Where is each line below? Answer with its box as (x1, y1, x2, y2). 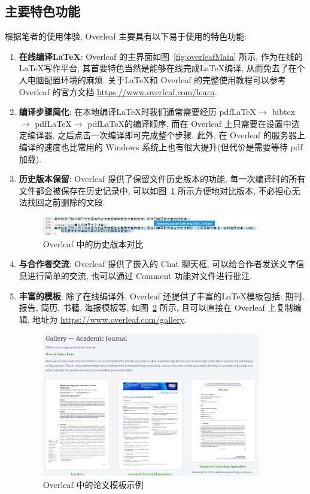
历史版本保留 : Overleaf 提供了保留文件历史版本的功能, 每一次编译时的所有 (19, 172, 306, 185)
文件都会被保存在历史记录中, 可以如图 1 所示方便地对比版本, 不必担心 (19, 184, 292, 196)
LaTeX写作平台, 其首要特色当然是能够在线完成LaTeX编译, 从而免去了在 (19, 62, 297, 74)
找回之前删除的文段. (27, 196, 105, 208)
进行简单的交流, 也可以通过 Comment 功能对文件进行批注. (27, 269, 253, 281)
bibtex (272, 105, 296, 118)
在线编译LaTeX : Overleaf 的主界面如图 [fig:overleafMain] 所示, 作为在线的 (19, 50, 303, 62)
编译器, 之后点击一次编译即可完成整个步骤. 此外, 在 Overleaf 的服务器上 (27, 129, 305, 141)
